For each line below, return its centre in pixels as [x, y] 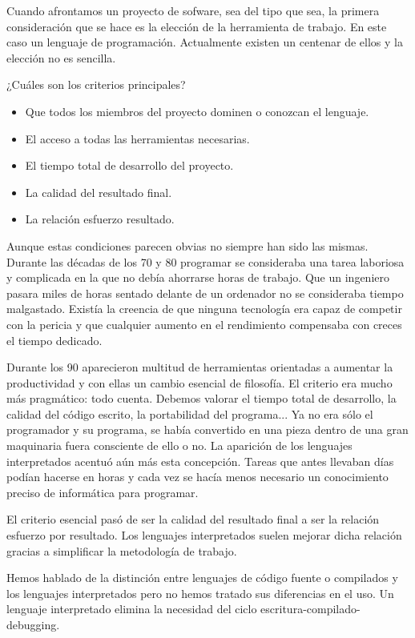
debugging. [33, 624]
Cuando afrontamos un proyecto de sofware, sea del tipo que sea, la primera [193, 10]
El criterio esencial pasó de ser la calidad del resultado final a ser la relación [193, 519]
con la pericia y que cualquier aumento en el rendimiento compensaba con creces [204, 324]
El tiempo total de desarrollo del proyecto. [129, 165]
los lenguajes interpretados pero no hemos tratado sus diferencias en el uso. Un [200, 593]
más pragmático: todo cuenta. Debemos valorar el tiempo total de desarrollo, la [201, 398]
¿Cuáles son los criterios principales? [96, 84]
